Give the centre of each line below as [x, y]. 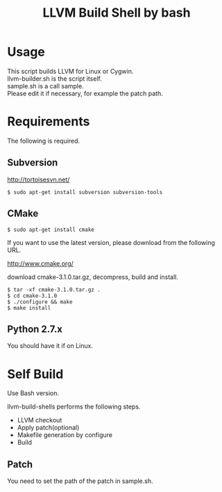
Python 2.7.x [35, 329]
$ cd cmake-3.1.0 [32, 296]
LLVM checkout [40, 420]
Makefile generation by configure [65, 435]
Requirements [49, 121]
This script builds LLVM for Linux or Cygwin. [70, 71]
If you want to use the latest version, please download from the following [111, 242]
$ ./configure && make [40, 302]
